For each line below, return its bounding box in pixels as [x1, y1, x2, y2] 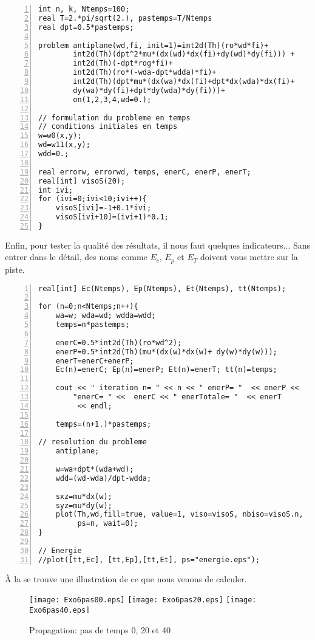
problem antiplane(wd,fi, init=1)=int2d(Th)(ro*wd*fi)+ [38, 41, 269, 50]
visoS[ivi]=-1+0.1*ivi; [55, 204, 152, 213]
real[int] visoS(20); [38, 176, 126, 185]
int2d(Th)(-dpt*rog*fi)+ [73, 59, 173, 68]
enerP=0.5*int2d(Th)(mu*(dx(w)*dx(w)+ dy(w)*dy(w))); [55, 347, 277, 356]
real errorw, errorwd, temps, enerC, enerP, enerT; [38, 167, 251, 176]
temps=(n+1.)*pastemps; [55, 419, 152, 428]
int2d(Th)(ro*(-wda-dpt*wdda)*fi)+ [73, 68, 217, 77]
